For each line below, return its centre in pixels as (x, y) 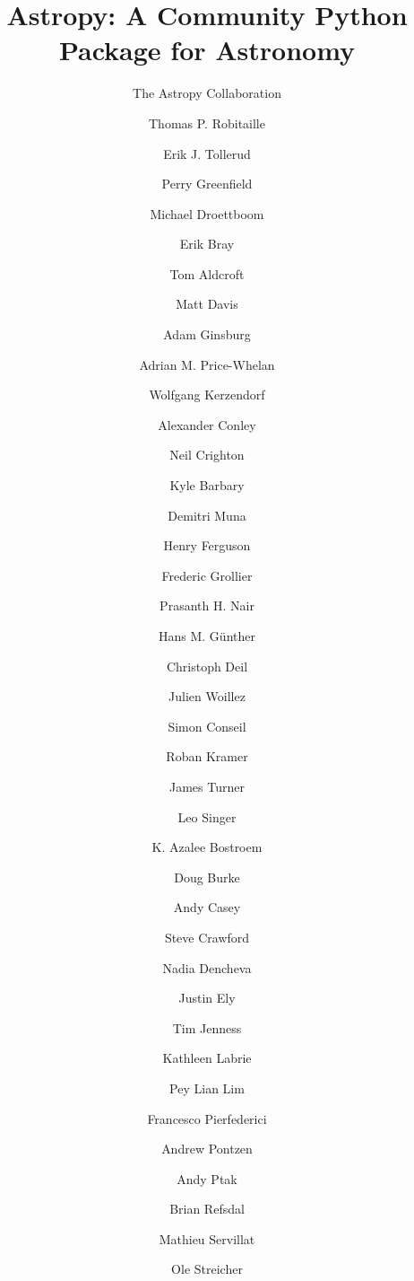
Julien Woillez (207, 696)
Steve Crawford (207, 937)
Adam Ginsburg (207, 334)
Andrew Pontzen (207, 1149)
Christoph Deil (207, 666)
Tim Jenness (207, 1027)
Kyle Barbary (207, 485)
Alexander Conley (207, 424)
